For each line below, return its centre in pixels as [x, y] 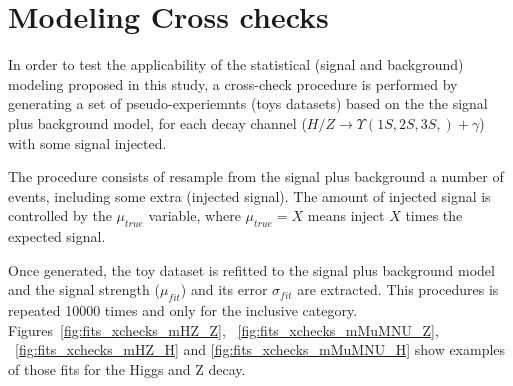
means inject [346, 215]
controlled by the [60, 215]
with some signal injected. [87, 142]
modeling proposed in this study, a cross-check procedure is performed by [233, 83]
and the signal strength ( [84, 289]
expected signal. [57, 236]
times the [434, 215]
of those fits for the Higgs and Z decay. [127, 368]
